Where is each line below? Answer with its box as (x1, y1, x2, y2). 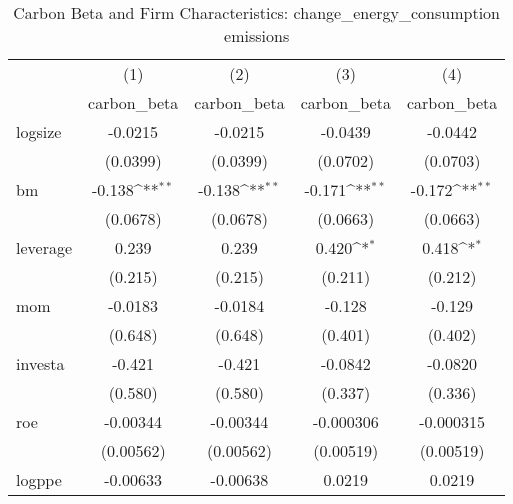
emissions (224, 24, 290, 47)
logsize (16, 120, 62, 143)
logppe (16, 468, 62, 491)
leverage (16, 236, 73, 259)
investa (16, 352, 65, 375)
